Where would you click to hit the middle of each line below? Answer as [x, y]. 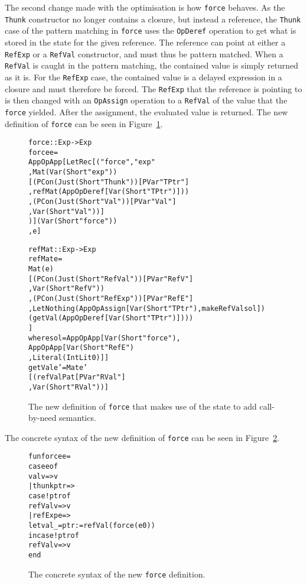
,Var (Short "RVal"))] [69, 387]
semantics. [78, 418]
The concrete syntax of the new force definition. [117, 574]
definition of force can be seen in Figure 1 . [84, 123]
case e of [43, 467]
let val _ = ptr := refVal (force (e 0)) [92, 526]
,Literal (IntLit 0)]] [69, 357]
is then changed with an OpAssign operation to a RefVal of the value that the [146, 100]
